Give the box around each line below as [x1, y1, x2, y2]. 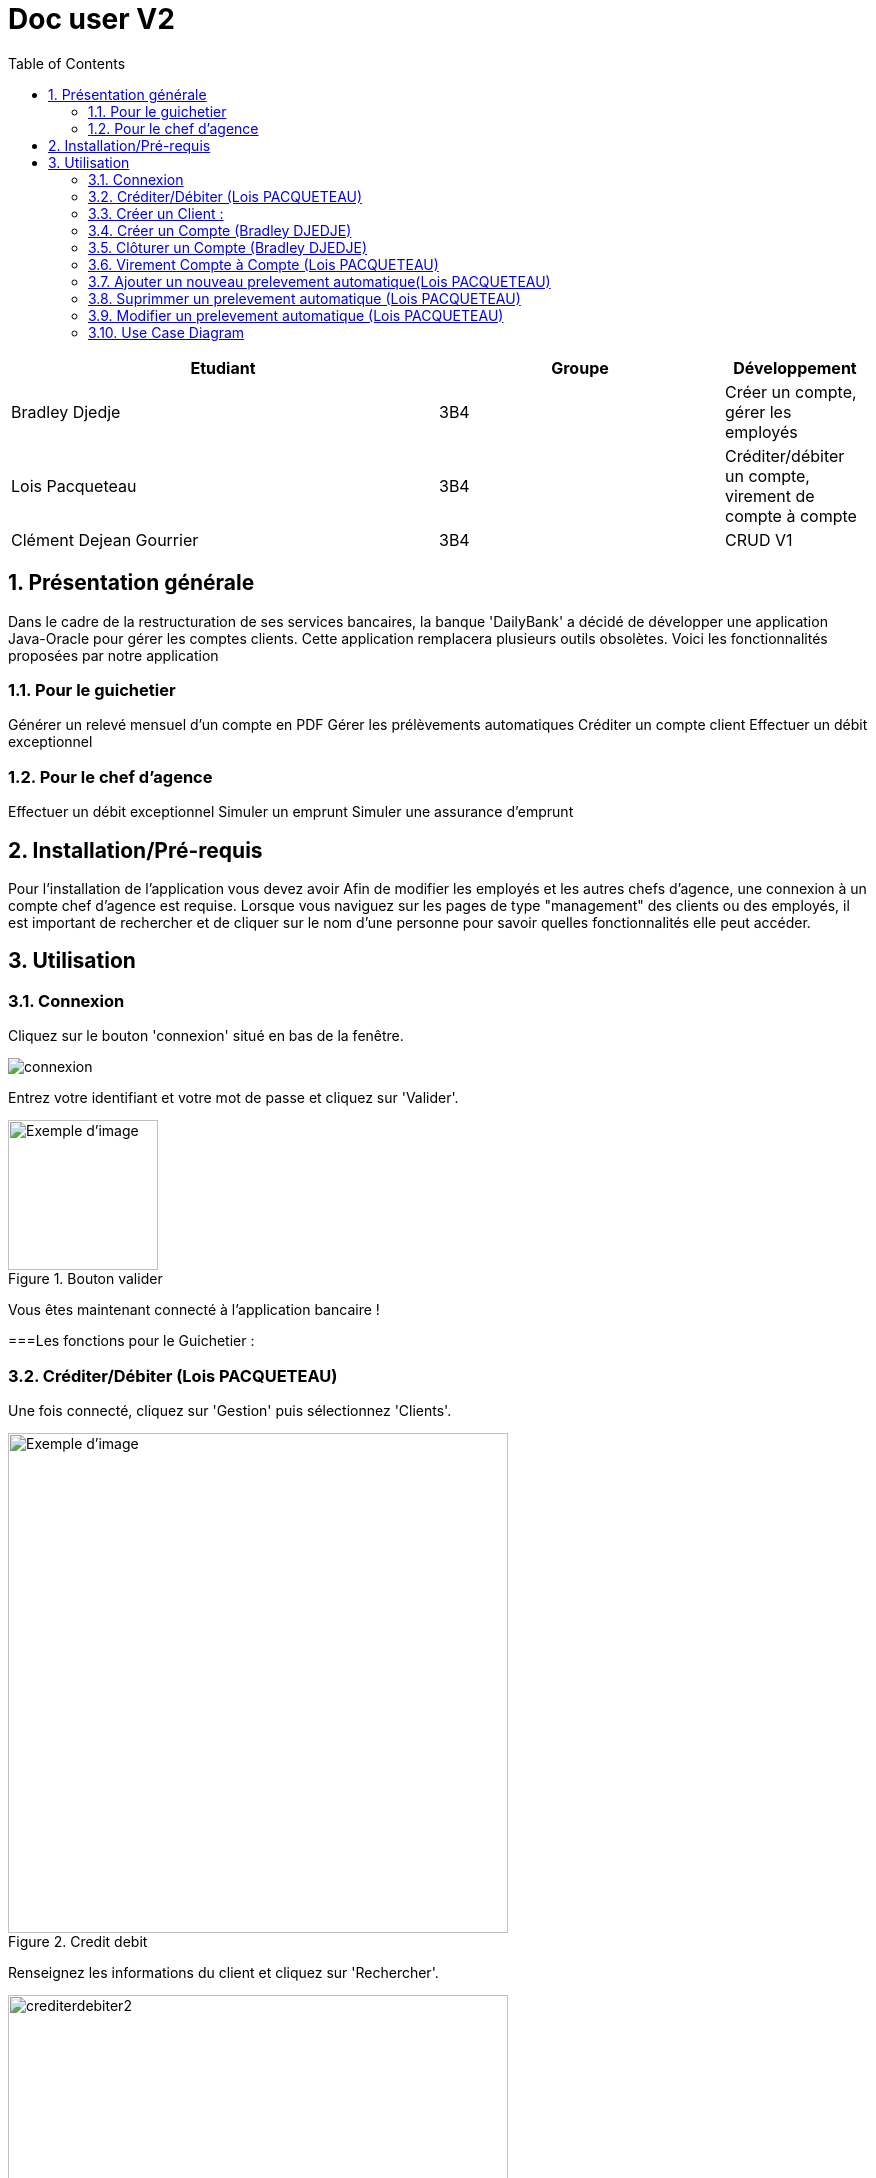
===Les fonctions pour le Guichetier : [8, 1332, 255, 1350]
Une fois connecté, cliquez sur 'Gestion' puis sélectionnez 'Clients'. [8, 1401, 452, 1419]
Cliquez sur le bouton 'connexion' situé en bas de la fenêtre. [8, 1027, 404, 1045]
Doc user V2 [8, 2, 175, 36]
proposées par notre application [8, 646, 219, 664]
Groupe [551, 357, 609, 378]
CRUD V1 [724, 529, 793, 550]
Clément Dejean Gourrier [11, 529, 199, 550]
